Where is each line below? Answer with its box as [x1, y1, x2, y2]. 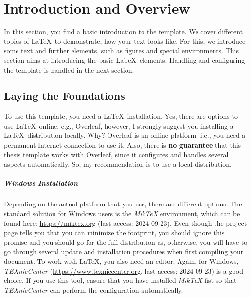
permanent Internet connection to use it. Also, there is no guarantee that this [4, 140, 241, 150]
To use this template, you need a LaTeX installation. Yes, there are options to [4, 111, 238, 121]
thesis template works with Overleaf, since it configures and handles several [4, 149, 229, 159]
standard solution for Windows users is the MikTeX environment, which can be [4, 208, 240, 219]
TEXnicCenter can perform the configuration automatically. [4, 284, 183, 295]
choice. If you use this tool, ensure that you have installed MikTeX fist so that [4, 275, 237, 285]
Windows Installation [4, 178, 78, 188]
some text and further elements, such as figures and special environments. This [4, 45, 239, 56]
